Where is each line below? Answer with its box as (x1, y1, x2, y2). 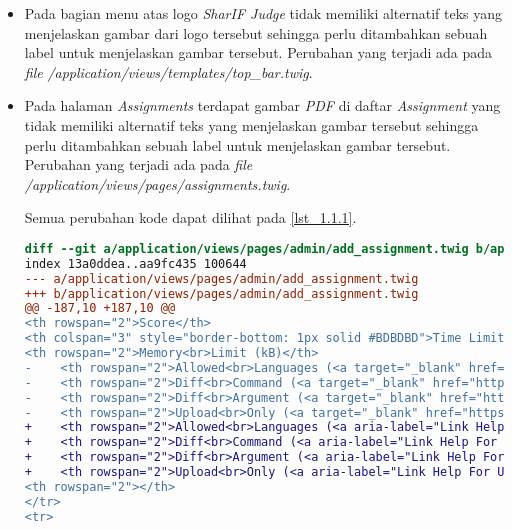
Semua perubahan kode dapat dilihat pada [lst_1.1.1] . (24, 207, 357, 228)
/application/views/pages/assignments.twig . (24, 173, 291, 194)
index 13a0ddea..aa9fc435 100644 (24, 256, 247, 271)
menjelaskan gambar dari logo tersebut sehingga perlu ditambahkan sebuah (24, 22, 488, 43)
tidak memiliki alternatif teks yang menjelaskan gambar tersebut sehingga (24, 114, 479, 135)
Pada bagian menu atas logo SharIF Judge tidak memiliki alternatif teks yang (24, 3, 503, 23)
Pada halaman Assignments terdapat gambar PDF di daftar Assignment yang (24, 95, 501, 116)
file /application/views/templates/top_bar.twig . (24, 61, 313, 82)
